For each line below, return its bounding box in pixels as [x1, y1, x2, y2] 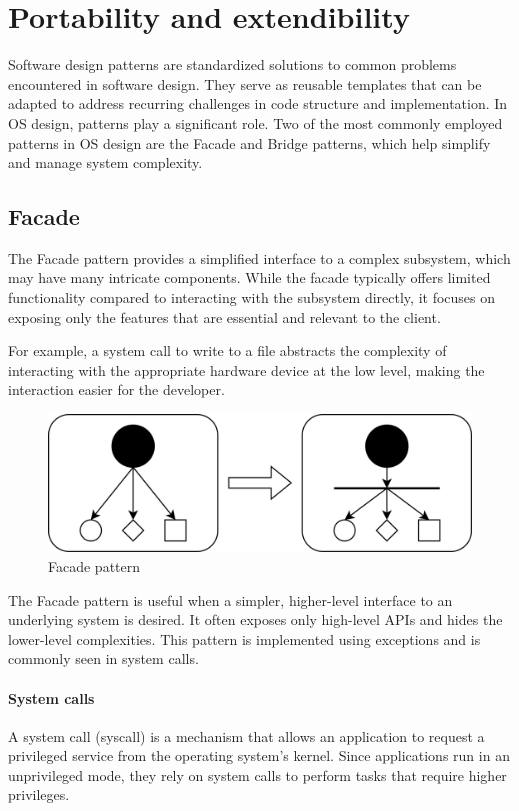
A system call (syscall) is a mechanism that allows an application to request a [8, 725, 485, 746]
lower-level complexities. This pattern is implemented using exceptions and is [8, 628, 481, 649]
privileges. [8, 784, 70, 805]
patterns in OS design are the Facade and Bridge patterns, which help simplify [8, 132, 491, 153]
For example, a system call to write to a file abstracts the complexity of [8, 340, 447, 361]
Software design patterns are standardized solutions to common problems [8, 54, 457, 75]
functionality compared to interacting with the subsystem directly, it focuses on [8, 287, 496, 308]
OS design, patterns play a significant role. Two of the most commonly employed [8, 112, 503, 133]
